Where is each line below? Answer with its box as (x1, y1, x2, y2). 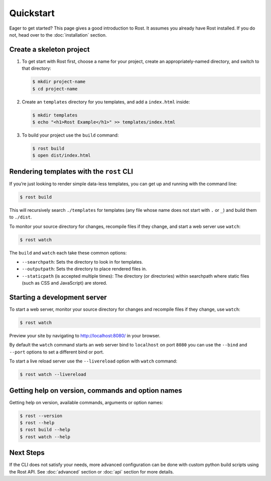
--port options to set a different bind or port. (9, 349, 104, 355)
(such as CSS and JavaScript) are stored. (22, 280, 107, 286)
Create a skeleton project (9, 45, 90, 54)
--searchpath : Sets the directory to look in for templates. (22, 259, 143, 265)
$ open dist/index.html (32, 153, 91, 158)
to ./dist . (9, 214, 32, 220)
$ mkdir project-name (32, 79, 86, 85)
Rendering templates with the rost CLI (9, 167, 133, 176)
